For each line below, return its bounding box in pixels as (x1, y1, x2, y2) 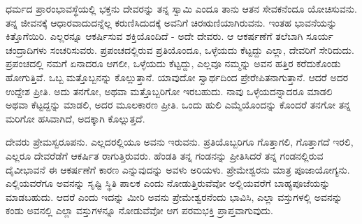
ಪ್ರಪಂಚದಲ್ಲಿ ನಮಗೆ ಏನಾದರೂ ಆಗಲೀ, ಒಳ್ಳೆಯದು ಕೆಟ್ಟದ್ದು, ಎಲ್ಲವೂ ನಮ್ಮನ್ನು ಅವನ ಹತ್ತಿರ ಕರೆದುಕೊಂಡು (6, 56, 341, 71)
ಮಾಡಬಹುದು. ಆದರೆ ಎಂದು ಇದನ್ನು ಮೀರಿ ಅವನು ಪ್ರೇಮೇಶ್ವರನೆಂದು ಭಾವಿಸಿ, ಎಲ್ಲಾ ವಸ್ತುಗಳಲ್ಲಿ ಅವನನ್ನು (6, 189, 342, 204)
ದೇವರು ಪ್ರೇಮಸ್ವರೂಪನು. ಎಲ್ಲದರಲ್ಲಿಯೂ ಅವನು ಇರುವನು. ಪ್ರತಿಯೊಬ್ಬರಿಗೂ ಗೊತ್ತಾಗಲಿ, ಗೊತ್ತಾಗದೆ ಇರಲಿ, (6, 134, 354, 149)
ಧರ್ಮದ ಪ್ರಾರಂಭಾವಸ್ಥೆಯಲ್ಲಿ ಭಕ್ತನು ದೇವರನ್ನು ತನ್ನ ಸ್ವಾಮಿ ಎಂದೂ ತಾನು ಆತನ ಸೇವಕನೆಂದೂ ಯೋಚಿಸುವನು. (6, 1, 357, 15)
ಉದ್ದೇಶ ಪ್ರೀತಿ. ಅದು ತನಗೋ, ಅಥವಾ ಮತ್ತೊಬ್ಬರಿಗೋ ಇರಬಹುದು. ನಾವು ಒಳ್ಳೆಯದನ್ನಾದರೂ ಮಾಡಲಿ (6, 83, 333, 98)
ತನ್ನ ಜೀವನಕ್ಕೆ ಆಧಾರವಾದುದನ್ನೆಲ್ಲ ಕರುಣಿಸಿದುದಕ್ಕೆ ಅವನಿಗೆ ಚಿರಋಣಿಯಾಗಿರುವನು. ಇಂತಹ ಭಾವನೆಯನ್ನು (6, 15, 338, 29)
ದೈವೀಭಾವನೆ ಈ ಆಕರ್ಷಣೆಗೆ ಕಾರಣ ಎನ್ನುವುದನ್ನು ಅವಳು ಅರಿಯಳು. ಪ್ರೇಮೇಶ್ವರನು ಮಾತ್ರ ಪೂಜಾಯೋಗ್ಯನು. (6, 162, 350, 176)
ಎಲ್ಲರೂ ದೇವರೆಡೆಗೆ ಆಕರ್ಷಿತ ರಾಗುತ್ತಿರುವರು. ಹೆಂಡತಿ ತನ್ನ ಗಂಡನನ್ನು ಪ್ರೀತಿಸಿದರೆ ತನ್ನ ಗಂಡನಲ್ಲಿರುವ (6, 148, 324, 162)
